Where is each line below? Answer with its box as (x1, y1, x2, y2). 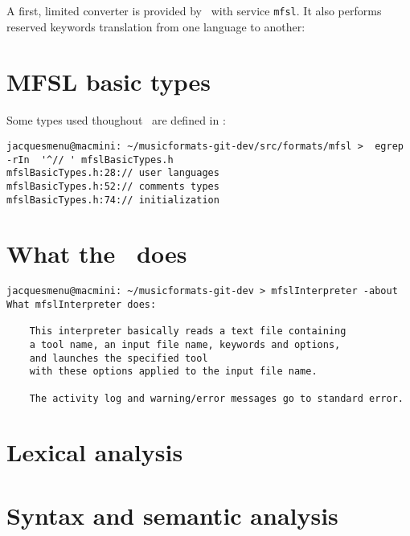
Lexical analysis (6, 436, 183, 468)
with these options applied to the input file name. (29, 366, 318, 378)
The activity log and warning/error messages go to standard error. (29, 392, 404, 404)
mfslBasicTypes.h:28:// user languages (6, 167, 219, 179)
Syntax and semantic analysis (6, 498, 338, 531)
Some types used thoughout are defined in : (6, 112, 226, 129)
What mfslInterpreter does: (6, 299, 157, 311)
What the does (6, 237, 187, 270)
